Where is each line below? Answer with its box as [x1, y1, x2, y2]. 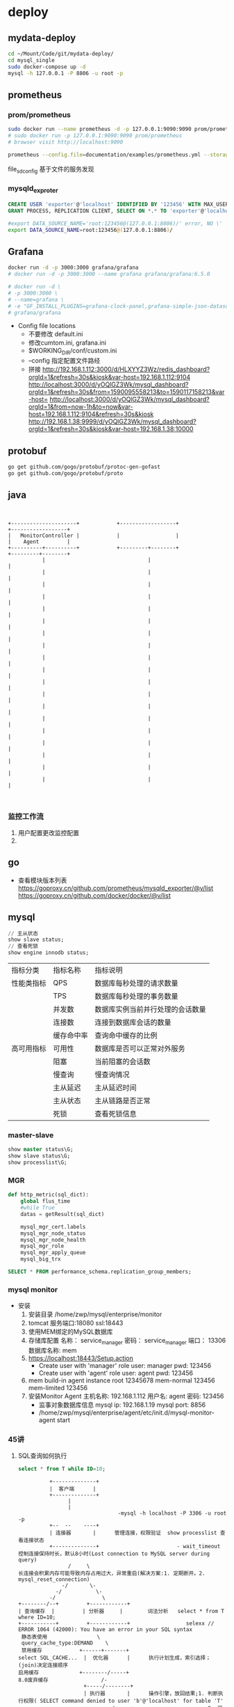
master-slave [8, 1130, 54, 1139]
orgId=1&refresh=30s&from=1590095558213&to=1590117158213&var [28, 388, 225, 396]
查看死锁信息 [94, 1109, 137, 1118]
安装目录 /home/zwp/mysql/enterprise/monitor [28, 1310, 162, 1318]
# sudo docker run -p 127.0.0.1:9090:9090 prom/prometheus [8, 132, 183, 139]
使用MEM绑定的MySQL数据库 [28, 1327, 113, 1336]
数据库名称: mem [28, 1346, 77, 1355]
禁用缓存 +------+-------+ [21, 1647, 129, 1654]
